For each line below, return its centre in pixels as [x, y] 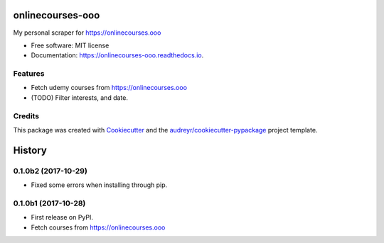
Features [29, 74]
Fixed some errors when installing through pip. [99, 185]
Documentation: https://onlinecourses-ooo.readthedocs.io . [117, 55]
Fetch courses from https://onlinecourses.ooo [98, 227]
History [30, 150]
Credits [26, 115]
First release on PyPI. [62, 217]
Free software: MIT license [70, 45]
